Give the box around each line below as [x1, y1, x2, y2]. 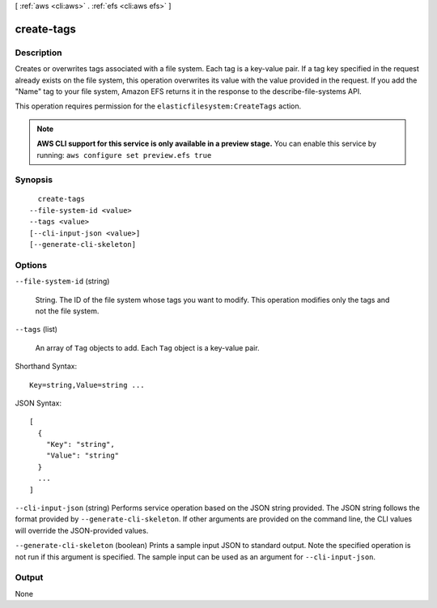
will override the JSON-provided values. [15, 525, 149, 535]
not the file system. [35, 306, 100, 316]
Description [15, 47, 62, 58]
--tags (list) [15, 325, 58, 334]
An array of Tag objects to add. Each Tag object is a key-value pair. [35, 342, 260, 352]
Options [15, 259, 48, 270]
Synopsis [15, 174, 53, 185]
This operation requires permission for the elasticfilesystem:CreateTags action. [15, 101, 302, 111]
